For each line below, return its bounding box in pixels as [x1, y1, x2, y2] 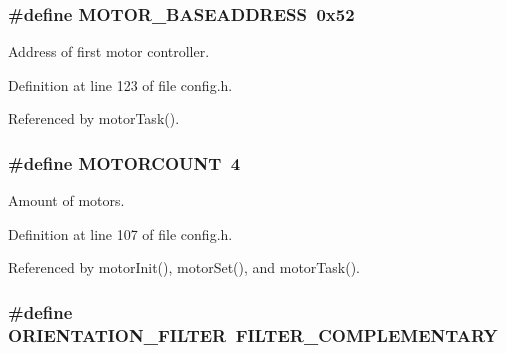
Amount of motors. [8, 190, 125, 211]
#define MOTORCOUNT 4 [8, 150, 241, 175]
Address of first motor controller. [8, 41, 210, 62]
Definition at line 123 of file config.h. [8, 74, 233, 95]
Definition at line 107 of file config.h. [8, 223, 233, 244]
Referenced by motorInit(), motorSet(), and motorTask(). [8, 257, 361, 278]
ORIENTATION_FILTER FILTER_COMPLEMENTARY [8, 322, 498, 347]
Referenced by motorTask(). [8, 108, 180, 129]
